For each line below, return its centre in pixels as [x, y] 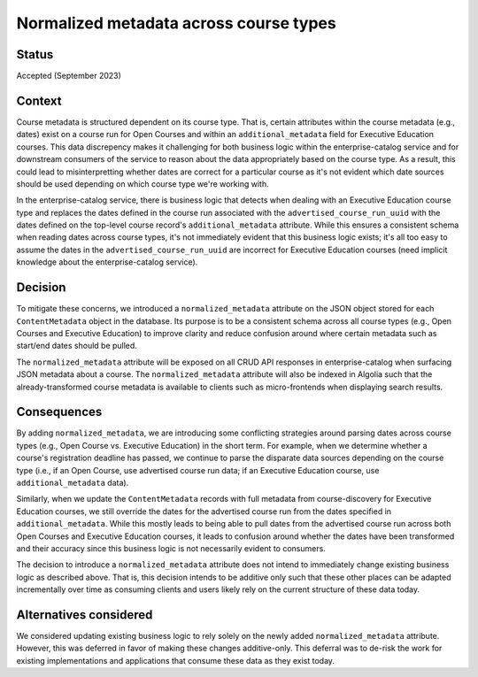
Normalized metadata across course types [176, 23]
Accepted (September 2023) [69, 76]
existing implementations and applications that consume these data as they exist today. [176, 660]
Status [35, 54]
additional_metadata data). [73, 482]
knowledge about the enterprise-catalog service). [107, 262]
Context [39, 100]
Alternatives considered [85, 615]
